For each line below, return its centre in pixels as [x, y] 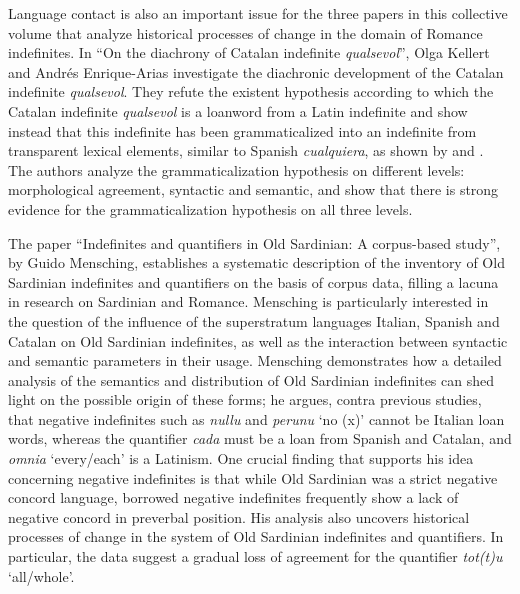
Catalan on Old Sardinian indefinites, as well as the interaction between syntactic [258, 340]
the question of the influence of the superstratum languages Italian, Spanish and [254, 320]
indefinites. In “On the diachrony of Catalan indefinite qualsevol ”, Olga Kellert [249, 52]
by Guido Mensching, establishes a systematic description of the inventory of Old [256, 262]
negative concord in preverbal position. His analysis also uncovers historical [239, 516]
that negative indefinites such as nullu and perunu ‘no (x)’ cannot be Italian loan [256, 418]
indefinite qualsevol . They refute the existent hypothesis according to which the [251, 91]
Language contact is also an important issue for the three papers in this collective [258, 13]
